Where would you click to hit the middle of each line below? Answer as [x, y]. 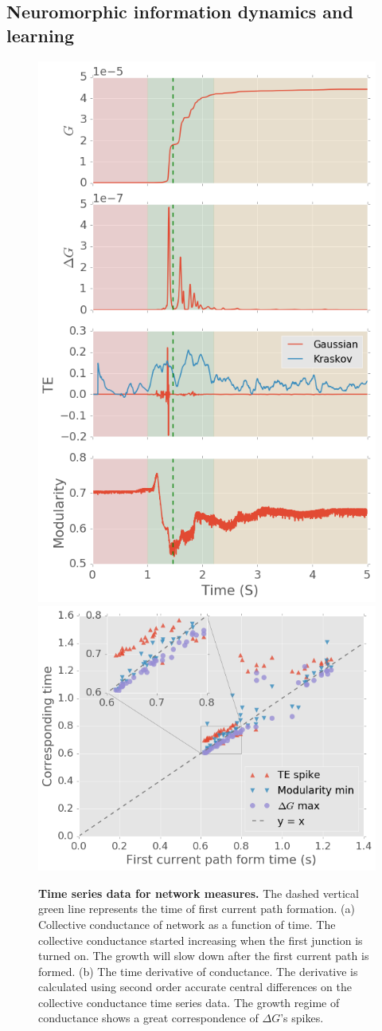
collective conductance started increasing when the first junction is [201, 940]
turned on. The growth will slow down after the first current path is [204, 956]
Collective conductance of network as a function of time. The [187, 924]
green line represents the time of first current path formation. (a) [197, 909]
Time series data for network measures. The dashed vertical [199, 893]
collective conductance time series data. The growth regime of [189, 1002]
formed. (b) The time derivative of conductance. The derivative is [198, 971]
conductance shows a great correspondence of [148, 1018]
